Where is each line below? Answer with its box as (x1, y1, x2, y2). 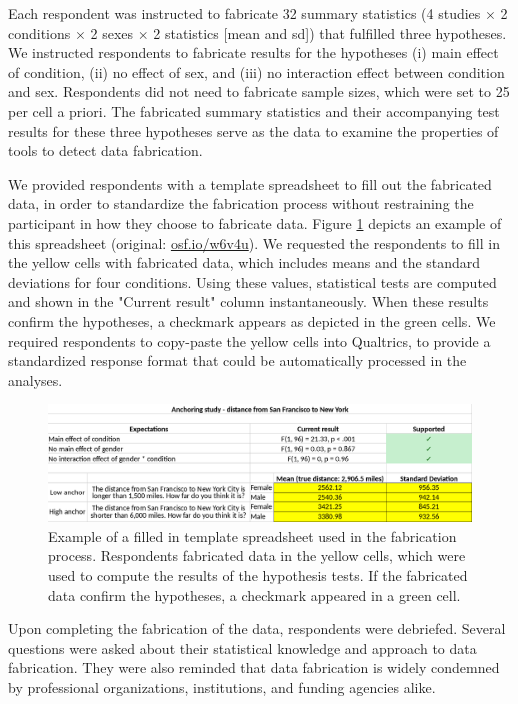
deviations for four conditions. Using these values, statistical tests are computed (8, 271, 497, 292)
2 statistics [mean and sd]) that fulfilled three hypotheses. (153, 22, 507, 43)
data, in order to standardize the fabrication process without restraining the (8, 193, 474, 214)
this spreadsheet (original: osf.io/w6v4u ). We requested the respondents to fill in (8, 232, 500, 253)
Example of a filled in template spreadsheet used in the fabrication (48, 525, 457, 546)
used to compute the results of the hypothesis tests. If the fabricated (48, 565, 468, 586)
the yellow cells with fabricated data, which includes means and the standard (8, 252, 481, 273)
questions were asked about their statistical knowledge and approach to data (8, 637, 477, 658)
